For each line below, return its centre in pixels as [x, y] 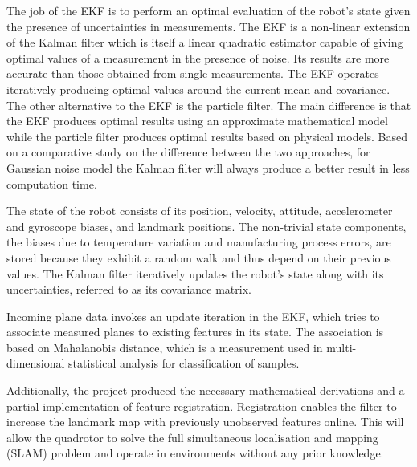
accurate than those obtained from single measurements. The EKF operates [193, 73]
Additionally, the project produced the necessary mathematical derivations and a [206, 390]
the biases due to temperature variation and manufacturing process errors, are [199, 242]
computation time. [52, 183]
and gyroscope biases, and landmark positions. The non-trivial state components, [206, 226]
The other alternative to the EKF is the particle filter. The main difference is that [209, 105]
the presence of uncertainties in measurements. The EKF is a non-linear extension [208, 26]
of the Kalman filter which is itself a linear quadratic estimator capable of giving [205, 42]
